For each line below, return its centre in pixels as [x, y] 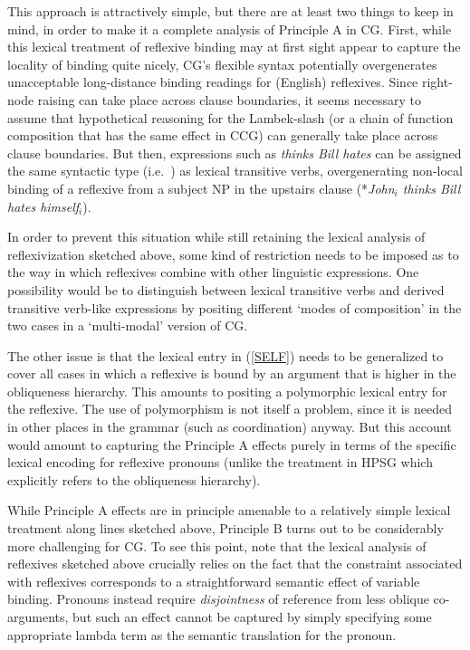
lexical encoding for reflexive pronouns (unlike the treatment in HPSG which [220, 462]
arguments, [38, 617]
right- [437, 82]
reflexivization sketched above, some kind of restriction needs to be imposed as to [233, 254]
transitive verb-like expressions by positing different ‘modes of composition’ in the [235, 307]
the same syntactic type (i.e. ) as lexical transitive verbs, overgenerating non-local [235, 171]
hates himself [43, 206]
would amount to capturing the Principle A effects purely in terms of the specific [232, 444]
